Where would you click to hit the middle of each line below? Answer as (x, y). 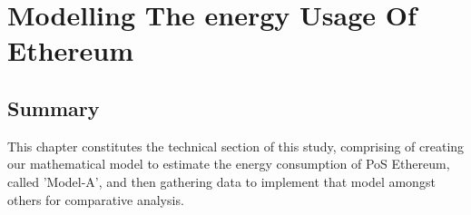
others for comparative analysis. (96, 199)
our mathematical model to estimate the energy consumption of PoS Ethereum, (229, 164)
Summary (54, 107)
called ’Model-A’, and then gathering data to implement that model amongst (221, 181)
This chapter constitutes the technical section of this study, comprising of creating (236, 146)
